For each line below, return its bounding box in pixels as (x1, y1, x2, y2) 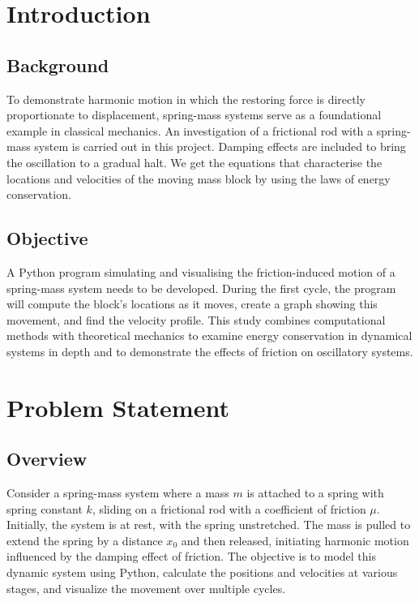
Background (6, 52, 109, 77)
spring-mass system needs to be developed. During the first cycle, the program (6, 279, 396, 296)
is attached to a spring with (246, 484, 384, 501)
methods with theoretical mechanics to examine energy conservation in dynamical (6, 327, 413, 344)
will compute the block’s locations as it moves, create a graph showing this (6, 295, 378, 312)
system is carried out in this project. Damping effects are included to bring (34, 138, 406, 155)
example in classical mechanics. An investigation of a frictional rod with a (6, 122, 373, 139)
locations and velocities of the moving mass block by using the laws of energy (6, 170, 391, 187)
